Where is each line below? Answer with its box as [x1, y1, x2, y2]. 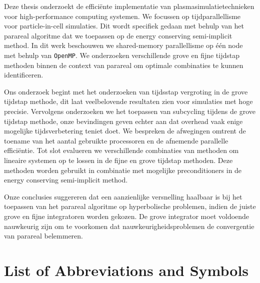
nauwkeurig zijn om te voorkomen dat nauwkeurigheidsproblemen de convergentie [4, 220, 254, 231]
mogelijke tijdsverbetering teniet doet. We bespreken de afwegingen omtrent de [4, 125, 246, 136]
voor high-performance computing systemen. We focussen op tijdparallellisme [4, 10, 241, 21]
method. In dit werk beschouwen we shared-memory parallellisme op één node [4, 40, 243, 50]
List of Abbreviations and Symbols [4, 259, 249, 280]
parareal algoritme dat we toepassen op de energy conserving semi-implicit [4, 30, 232, 40]
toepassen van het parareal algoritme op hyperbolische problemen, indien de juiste [4, 201, 256, 211]
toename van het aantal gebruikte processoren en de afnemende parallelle [4, 135, 228, 145]
